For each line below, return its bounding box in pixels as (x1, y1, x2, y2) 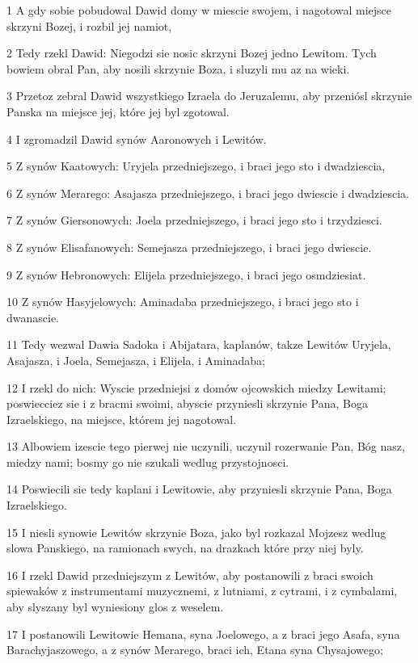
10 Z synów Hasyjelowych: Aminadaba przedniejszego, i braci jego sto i (6, 293, 359, 310)
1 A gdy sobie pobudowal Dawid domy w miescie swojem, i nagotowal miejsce (6, 2, 392, 18)
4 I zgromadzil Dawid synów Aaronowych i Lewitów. (6, 130, 267, 147)
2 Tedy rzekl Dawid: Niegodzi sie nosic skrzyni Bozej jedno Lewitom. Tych (6, 44, 377, 61)
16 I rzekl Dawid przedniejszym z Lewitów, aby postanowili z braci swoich (6, 566, 374, 583)
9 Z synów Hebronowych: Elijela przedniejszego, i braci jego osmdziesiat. (6, 266, 366, 283)
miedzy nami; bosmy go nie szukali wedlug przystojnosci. (6, 453, 289, 470)
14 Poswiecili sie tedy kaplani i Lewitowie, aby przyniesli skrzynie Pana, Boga (6, 480, 392, 497)
